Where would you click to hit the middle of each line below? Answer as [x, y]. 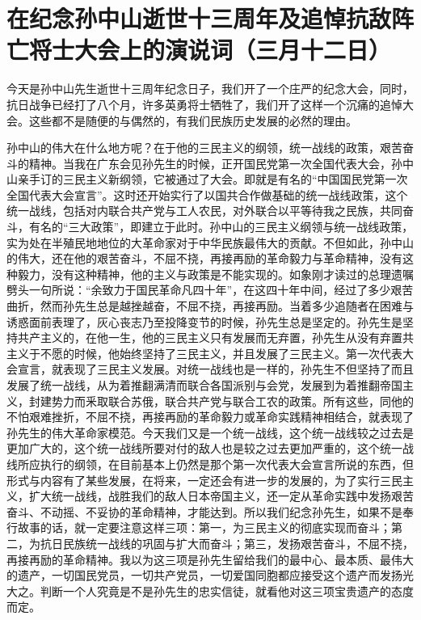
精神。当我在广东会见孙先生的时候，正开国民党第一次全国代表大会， [210, 163]
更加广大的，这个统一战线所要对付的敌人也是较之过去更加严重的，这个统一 [204, 448]
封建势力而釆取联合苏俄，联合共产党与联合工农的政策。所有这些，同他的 [221, 401]
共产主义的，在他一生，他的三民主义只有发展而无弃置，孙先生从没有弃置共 [215, 337]
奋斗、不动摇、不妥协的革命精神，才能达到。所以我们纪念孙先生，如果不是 [204, 511]
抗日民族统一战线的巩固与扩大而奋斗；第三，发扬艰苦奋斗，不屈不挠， [227, 543]
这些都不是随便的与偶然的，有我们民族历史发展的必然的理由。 [193, 120]
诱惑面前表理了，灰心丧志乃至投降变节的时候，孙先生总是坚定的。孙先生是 [204, 321]
